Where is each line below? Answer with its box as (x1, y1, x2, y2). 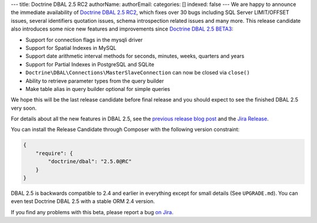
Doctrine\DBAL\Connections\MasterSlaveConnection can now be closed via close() (25, 69, 250, 76)
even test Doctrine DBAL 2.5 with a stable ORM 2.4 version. (11, 198, 155, 205)
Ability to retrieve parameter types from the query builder (25, 77, 164, 85)
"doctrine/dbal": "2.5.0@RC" (48, 158, 132, 165)
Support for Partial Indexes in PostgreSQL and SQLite (25, 60, 155, 67)
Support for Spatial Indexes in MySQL (25, 44, 117, 51)
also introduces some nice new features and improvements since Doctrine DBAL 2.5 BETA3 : (11, 25, 234, 32)
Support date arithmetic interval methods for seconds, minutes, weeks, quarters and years (25, 53, 245, 60)
